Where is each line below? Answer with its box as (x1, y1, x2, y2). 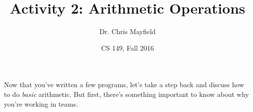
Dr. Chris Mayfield (99, 26, 156, 37)
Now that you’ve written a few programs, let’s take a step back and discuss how (4, 79, 244, 90)
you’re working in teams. (4, 98, 78, 109)
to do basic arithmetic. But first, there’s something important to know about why (4, 89, 249, 99)
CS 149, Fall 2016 (101, 42, 154, 53)
